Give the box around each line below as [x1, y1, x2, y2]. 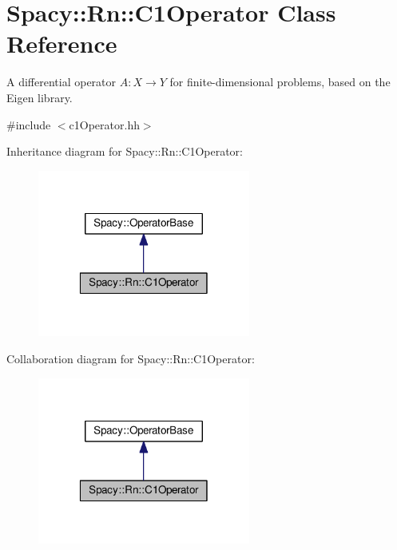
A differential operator [6, 73, 117, 90]
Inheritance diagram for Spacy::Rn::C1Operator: [6, 143, 244, 160]
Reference [6, 27, 117, 60]
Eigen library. [6, 89, 73, 105]
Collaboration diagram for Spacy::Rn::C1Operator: [6, 350, 255, 367]
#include [6, 116, 51, 133]
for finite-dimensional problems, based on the [169, 73, 391, 90]
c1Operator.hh [69, 116, 140, 133]
